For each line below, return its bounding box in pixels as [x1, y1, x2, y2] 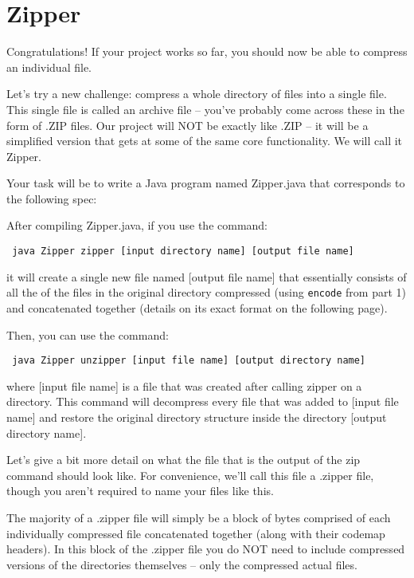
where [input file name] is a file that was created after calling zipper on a [6, 377, 362, 394]
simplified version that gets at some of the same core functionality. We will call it [6, 132, 403, 149]
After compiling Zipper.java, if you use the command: [6, 217, 268, 234]
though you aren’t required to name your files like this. [6, 482, 274, 499]
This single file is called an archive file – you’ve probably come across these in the [6, 100, 404, 117]
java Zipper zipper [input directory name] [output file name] [12, 246, 354, 258]
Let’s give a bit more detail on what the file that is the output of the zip [6, 451, 361, 468]
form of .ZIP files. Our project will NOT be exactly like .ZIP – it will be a [6, 116, 369, 133]
